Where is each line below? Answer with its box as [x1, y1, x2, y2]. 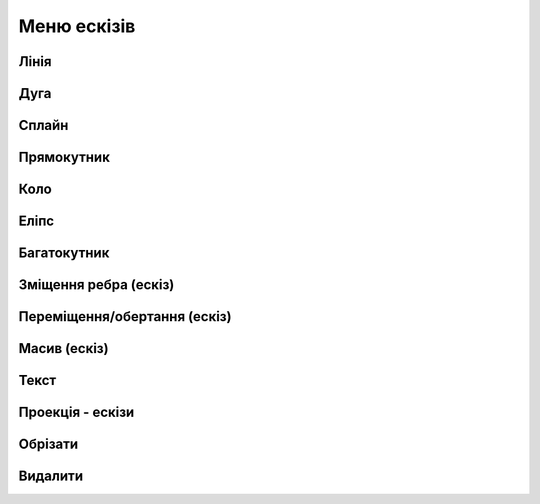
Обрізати [18, 436, 79, 453]
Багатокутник [18, 245, 110, 262]
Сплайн [18, 117, 69, 134]
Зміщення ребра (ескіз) [18, 276, 175, 294]
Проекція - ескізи [18, 404, 135, 421]
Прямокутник [18, 149, 110, 166]
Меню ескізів [18, 15, 136, 37]
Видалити [18, 468, 84, 485]
